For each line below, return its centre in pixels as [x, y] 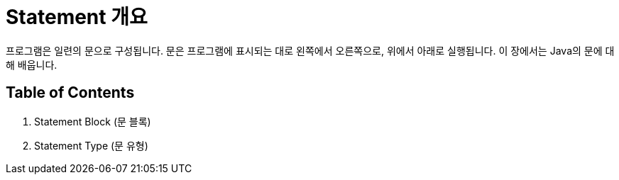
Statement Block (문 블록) [93, 121]
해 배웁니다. [32, 64]
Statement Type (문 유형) [91, 145]
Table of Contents [70, 93]
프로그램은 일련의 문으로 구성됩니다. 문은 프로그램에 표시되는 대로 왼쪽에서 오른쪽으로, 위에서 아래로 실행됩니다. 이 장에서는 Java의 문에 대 [310, 50]
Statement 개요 [77, 17]
